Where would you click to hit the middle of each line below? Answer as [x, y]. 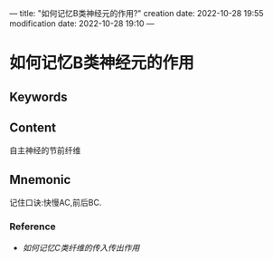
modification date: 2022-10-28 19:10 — [82, 24]
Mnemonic [40, 179]
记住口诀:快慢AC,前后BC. [56, 203]
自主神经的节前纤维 [45, 150]
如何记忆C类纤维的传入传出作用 [81, 247]
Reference [33, 227]
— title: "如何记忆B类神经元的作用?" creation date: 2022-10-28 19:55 [136, 13]
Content [33, 127]
